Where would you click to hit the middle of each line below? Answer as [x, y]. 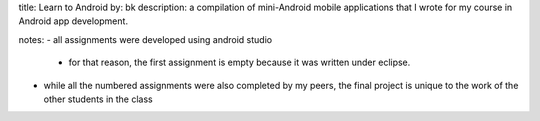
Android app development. [73, 21]
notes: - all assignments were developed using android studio [145, 39]
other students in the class [98, 99]
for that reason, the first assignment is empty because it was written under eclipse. [239, 62]
